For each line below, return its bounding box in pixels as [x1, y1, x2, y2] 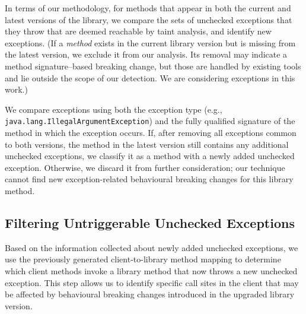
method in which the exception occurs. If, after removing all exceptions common [5, 126, 297, 138]
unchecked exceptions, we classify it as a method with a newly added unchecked [5, 150, 295, 162]
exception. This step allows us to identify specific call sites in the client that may [5, 276, 299, 288]
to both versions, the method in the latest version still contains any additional [5, 138, 289, 150]
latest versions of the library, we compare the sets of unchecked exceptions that [5, 13, 292, 26]
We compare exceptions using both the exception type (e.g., [5, 103, 222, 115]
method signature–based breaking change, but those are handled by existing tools [5, 59, 301, 72]
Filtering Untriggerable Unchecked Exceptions [5, 213, 295, 231]
